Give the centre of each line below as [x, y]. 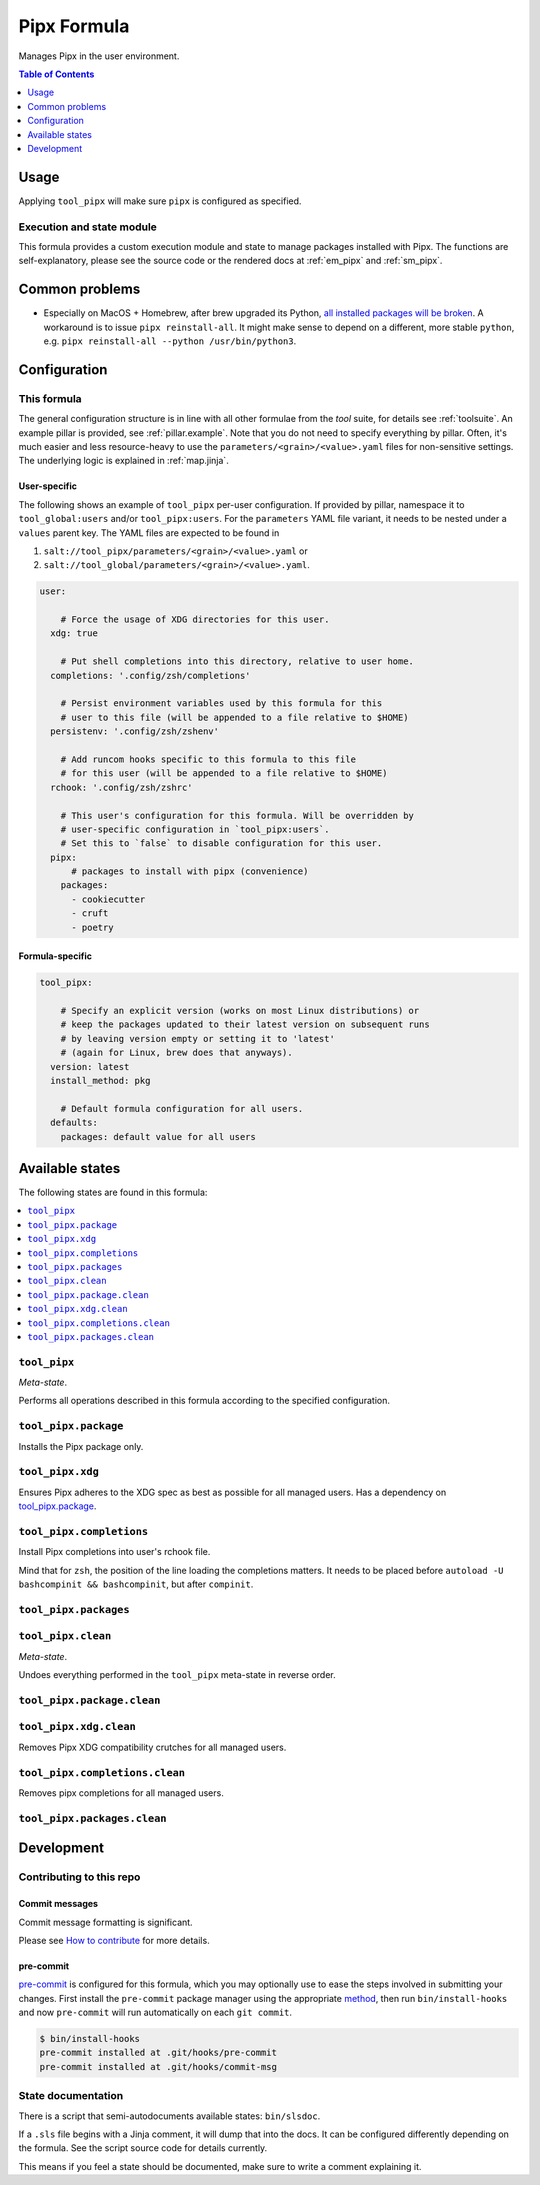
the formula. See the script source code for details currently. [143, 2148]
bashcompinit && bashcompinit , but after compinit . [136, 1584]
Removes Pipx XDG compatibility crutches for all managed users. [152, 1747]
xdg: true [74, 633]
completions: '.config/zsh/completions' [150, 675]
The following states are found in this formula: [113, 1192]
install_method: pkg [100, 1080]
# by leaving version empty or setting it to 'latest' [197, 1038]
